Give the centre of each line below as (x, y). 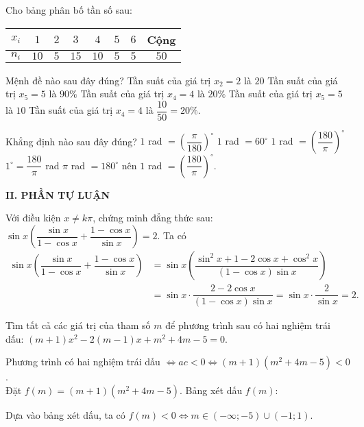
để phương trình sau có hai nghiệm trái (248, 325)
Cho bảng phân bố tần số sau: (69, 10)
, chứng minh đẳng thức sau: (153, 218)
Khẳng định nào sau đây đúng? (71, 141)
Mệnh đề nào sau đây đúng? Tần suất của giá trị (108, 80)
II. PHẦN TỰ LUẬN (58, 194)
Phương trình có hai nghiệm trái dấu (83, 362)
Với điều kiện (33, 218)
